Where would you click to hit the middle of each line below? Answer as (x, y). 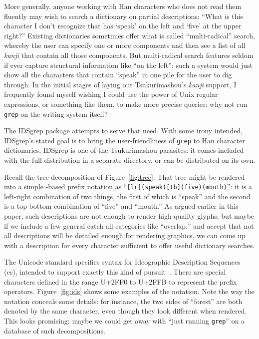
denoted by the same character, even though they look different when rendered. (126, 311)
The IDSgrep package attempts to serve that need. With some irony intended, (124, 131)
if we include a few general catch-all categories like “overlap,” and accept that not (129, 225)
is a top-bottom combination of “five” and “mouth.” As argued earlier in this (121, 206)
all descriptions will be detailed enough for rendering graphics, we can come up (125, 235)
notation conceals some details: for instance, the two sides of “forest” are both (123, 301)
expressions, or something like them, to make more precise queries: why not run (126, 104)
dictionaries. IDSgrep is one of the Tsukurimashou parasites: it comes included (124, 150)
